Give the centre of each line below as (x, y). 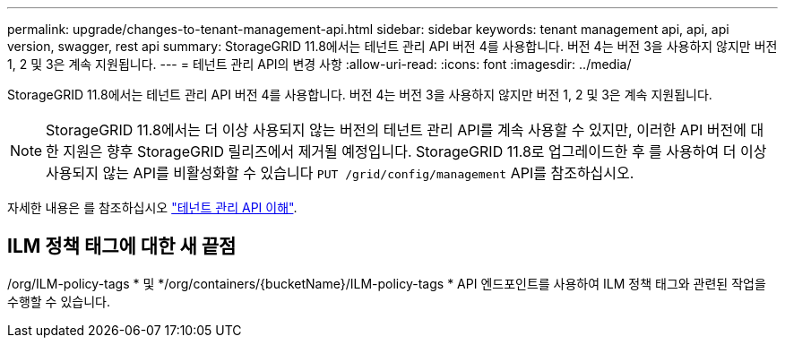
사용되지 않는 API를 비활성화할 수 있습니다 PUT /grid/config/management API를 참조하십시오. (340, 173)
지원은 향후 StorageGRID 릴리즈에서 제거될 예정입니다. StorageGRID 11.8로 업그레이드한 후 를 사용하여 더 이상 (415, 151)
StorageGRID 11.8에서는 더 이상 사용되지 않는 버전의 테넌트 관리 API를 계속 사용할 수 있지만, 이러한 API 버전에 (397, 130)
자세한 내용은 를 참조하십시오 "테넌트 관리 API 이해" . (152, 207)
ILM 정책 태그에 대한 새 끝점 (122, 246)
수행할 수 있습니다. (59, 301)
